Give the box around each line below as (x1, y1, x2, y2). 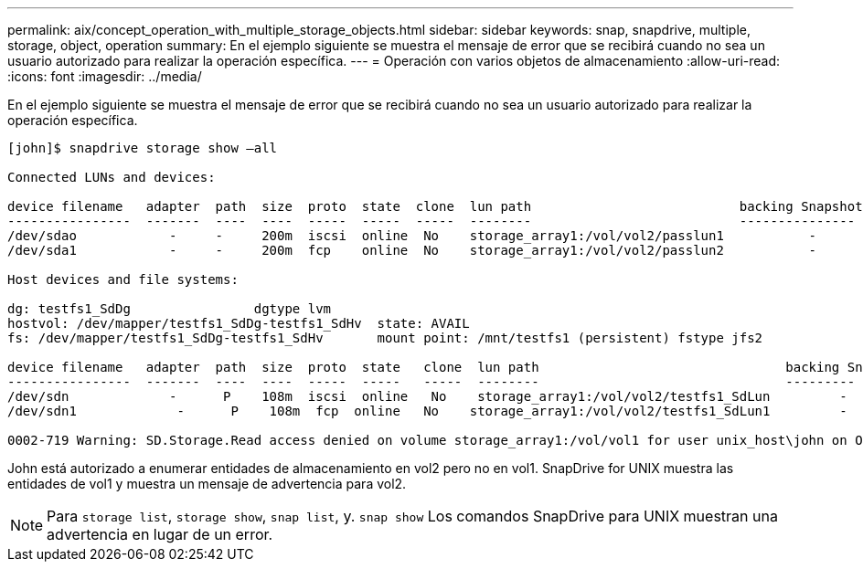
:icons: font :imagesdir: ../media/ (7, 68, 202, 84)
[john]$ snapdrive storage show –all (7, 141, 278, 155)
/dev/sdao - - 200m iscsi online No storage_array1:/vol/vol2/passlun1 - (7, 228, 817, 243)
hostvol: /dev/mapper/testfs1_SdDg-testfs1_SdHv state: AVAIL (7, 316, 470, 331)
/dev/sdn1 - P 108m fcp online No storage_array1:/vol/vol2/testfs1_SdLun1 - (7, 404, 847, 418)
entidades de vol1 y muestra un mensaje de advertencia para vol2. (7, 476, 407, 491)
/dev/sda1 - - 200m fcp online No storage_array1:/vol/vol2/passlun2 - (7, 243, 817, 258)
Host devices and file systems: (7, 272, 239, 287)
